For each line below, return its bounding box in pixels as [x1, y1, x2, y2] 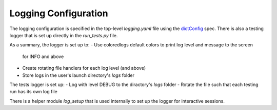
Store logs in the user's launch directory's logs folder [22, 72, 135, 78]
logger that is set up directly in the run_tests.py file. [9, 32, 118, 38]
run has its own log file [9, 89, 57, 95]
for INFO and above [22, 53, 64, 60]
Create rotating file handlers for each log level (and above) [22, 65, 146, 71]
